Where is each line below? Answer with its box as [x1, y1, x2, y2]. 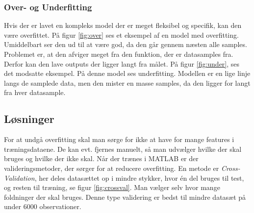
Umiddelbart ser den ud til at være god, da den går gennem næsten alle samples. [4, 39, 247, 49]
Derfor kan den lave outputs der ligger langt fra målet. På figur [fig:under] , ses [4, 58, 240, 69]
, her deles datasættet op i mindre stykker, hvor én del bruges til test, [34, 172, 244, 183]
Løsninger [4, 111, 54, 126]
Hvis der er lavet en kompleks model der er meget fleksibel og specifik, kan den [4, 20, 242, 30]
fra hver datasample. [4, 87, 66, 97]
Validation [4, 172, 35, 183]
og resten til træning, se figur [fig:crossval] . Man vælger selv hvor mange [4, 182, 220, 192]
